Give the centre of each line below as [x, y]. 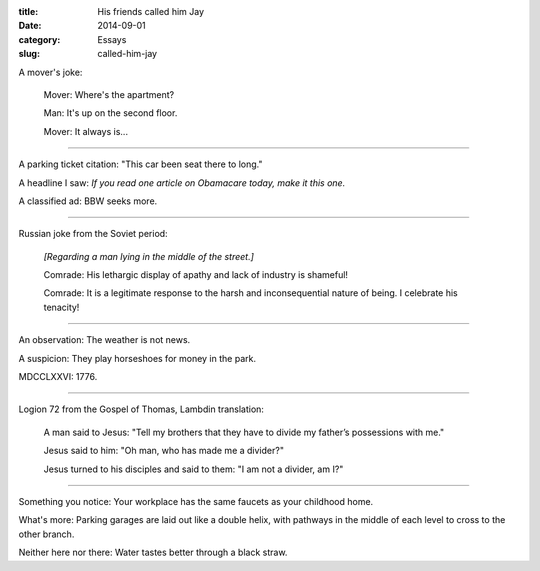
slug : [29, 54]
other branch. [46, 534]
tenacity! [61, 307]
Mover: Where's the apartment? [109, 94]
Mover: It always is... [86, 131]
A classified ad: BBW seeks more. [88, 201]
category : [39, 39]
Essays [112, 39]
